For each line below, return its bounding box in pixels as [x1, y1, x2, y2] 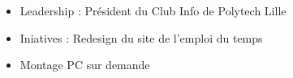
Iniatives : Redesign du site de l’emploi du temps [19, 29, 263, 46]
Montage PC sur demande [19, 56, 150, 73]
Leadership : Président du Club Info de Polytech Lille [19, 2, 287, 18]
